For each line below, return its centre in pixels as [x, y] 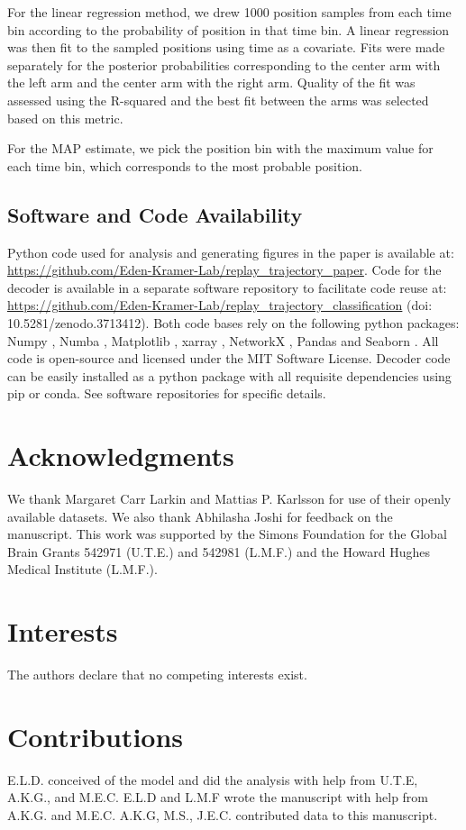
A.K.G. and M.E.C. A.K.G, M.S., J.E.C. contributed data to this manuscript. [223, 815]
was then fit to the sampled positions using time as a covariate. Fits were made [226, 47]
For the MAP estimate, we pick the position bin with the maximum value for [220, 148]
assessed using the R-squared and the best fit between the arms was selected [218, 100]
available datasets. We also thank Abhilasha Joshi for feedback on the [200, 516]
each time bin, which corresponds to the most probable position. [185, 165]
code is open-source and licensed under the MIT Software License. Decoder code [229, 358]
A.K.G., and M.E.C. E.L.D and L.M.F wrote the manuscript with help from [218, 797]
